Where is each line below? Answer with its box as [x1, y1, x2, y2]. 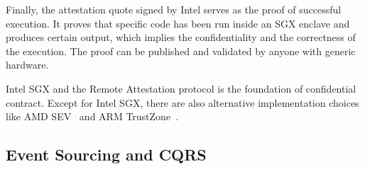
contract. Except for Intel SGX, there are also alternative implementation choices [6, 95, 359, 110]
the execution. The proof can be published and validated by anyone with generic [6, 43, 356, 58]
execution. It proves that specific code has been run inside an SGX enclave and [6, 16, 350, 30]
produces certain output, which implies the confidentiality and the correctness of [6, 30, 356, 45]
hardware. [6, 57, 49, 72]
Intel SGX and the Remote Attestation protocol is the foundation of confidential [6, 81, 356, 95]
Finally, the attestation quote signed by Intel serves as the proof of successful [6, 2, 342, 16]
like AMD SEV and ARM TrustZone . [6, 109, 179, 124]
